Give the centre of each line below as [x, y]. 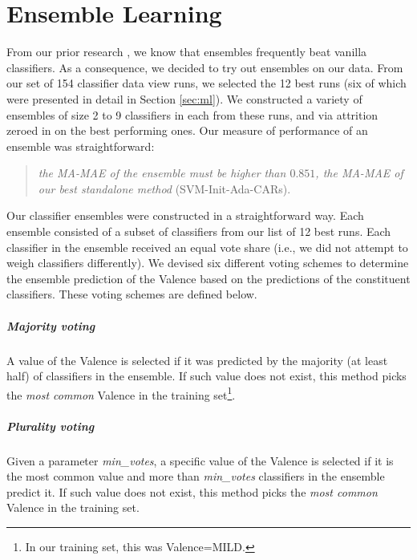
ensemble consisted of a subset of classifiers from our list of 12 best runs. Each [199, 231]
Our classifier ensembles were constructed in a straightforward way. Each [185, 215]
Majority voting [51, 325]
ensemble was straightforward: [81, 146]
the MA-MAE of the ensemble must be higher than [162, 173]
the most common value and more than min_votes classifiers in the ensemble [196, 476]
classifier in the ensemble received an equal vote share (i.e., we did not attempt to [207, 247]
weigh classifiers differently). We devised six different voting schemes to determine [208, 263]
